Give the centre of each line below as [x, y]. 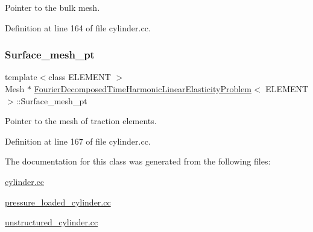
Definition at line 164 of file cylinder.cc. [78, 27]
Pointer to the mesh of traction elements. [81, 121]
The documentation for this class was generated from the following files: [138, 161]
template [21, 77]
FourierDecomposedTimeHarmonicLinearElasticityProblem [143, 89]
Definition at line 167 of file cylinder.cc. [78, 141]
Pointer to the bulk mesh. [52, 7]
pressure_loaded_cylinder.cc [58, 202]
